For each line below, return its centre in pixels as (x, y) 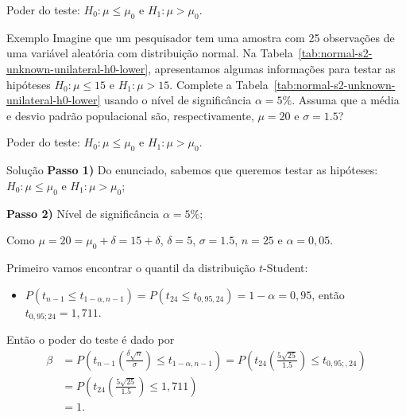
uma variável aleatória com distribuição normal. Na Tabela (150, 53)
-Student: (285, 267)
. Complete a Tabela (219, 84)
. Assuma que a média (346, 100)
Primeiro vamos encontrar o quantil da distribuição (131, 267)
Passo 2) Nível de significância (83, 213)
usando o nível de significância (178, 100)
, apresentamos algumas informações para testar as (272, 68)
